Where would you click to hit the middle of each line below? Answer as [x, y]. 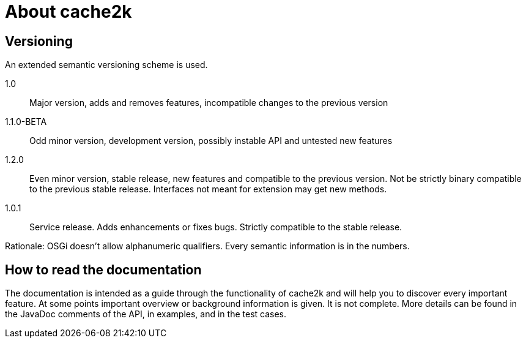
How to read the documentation [103, 269]
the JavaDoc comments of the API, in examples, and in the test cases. [146, 314]
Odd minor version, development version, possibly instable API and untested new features [211, 141]
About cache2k [69, 12]
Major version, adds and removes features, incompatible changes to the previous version [209, 103]
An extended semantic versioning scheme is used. [106, 65]
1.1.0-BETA [26, 122]
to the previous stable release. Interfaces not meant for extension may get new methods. [208, 189]
